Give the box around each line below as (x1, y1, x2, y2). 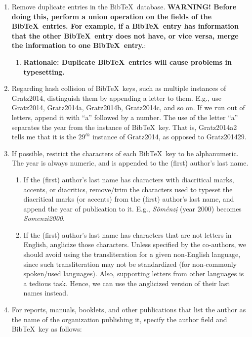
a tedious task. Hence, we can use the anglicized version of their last (23, 278, 230, 288)
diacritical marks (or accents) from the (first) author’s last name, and (23, 194, 234, 204)
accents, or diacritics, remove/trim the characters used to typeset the (23, 184, 233, 194)
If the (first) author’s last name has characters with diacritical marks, (23, 174, 234, 184)
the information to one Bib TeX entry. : (11, 40, 146, 50)
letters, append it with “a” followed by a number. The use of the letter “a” (11, 112, 238, 122)
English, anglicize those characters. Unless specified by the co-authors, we (23, 239, 246, 250)
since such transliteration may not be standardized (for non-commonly (23, 258, 237, 269)
